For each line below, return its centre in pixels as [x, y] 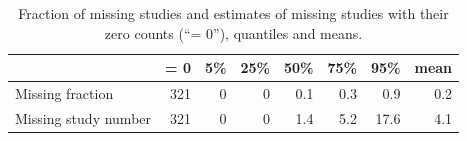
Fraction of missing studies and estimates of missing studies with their [233, 13]
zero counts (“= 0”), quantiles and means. [233, 32]
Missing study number [83, 117]
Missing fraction [64, 93]
